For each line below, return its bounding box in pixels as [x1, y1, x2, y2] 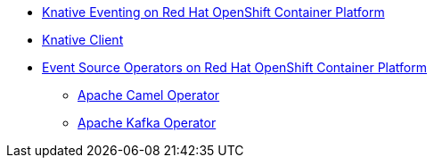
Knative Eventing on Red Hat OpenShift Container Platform [42, 4, 385, 20]
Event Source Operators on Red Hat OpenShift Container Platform [42, 60, 427, 75]
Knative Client [42, 32, 124, 47]
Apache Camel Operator [78, 87, 220, 103]
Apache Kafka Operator [78, 115, 217, 130]
